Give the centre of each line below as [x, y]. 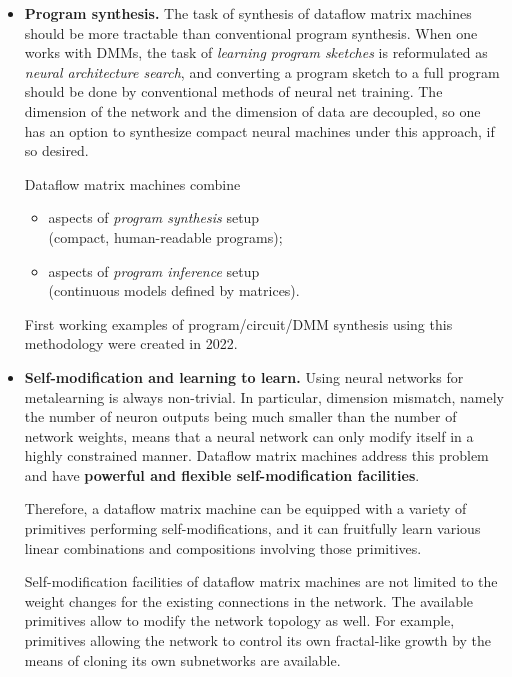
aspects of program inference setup [154, 270]
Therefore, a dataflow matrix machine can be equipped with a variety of [245, 508]
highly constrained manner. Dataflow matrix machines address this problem [256, 455]
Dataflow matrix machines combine [132, 183]
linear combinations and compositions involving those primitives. [223, 547]
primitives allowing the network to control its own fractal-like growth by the [258, 640]
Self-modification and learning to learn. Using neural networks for [244, 376]
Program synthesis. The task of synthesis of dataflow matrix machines [248, 13]
